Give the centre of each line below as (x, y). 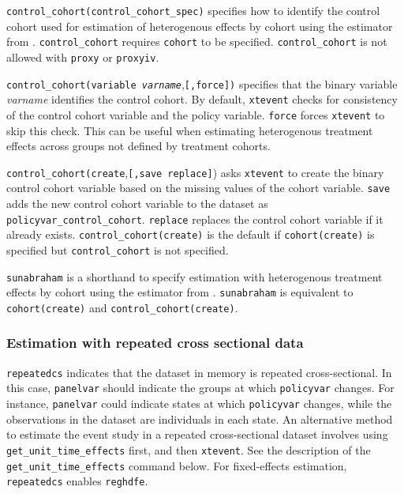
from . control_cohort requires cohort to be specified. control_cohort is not (197, 41)
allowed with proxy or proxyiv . (83, 57)
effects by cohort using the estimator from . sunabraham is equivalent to (180, 292)
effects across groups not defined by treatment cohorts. (138, 146)
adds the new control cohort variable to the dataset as (137, 204)
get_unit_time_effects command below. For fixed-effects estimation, (177, 465)
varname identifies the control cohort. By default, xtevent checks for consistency (202, 99)
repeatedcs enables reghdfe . (77, 481)
